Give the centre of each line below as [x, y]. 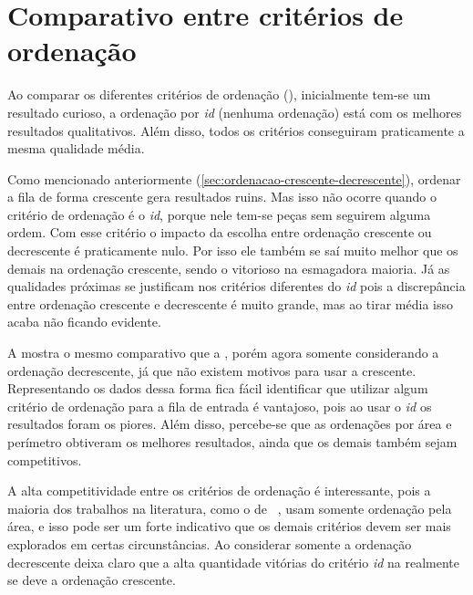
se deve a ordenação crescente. [92, 580]
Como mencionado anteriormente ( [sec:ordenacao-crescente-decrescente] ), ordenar [234, 178]
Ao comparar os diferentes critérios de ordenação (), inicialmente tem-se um [219, 94]
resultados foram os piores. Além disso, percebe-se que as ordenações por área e [230, 424]
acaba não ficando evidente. [84, 322]
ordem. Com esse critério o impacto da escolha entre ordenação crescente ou [220, 232]
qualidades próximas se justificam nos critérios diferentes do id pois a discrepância [236, 286]
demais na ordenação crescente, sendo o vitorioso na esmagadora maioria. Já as [229, 268]
